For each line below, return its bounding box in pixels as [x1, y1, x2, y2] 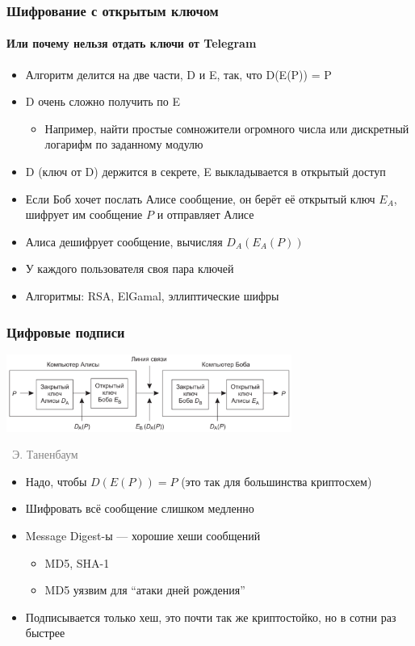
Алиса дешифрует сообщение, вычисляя [25, 233, 223, 250]
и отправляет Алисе [157, 206, 254, 223]
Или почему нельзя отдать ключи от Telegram [6, 35, 257, 52]
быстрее [25, 624, 65, 641]
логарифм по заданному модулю [44, 136, 203, 153]
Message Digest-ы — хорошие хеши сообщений [25, 526, 261, 543]
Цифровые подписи [6, 321, 125, 342]
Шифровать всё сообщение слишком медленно [25, 500, 254, 517]
